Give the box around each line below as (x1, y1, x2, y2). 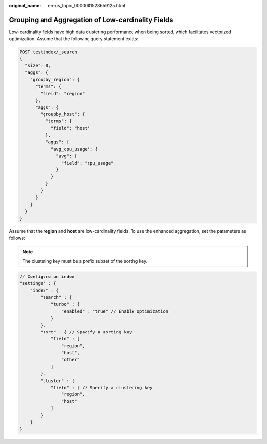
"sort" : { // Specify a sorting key (40, 329, 132, 334)
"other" (61, 357, 80, 363)
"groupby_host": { (40, 111, 85, 117)
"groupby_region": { (30, 77, 80, 82)
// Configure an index (19, 274, 75, 279)
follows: (9, 235, 25, 241)
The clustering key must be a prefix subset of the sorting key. (22, 258, 148, 264)
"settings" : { (19, 280, 56, 286)
